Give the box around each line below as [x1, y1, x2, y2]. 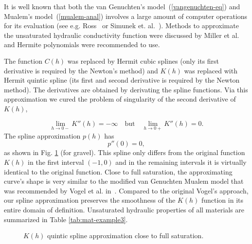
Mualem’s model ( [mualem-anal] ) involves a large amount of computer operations [4, 11, 248, 21]
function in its [201, 195, 243, 205]
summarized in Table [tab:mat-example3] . [4, 214, 128, 224]
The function [4, 55, 42, 66]
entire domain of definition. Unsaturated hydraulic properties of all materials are [4, 204, 245, 214]
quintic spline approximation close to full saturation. [47, 230, 204, 241]
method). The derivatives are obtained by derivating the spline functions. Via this [4, 84, 248, 94]
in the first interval [28, 157, 84, 167]
